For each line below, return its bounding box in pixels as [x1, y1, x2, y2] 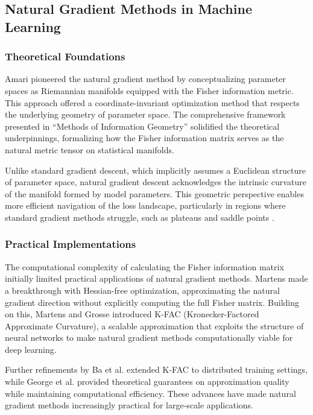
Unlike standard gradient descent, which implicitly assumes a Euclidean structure [5, 163, 306, 176]
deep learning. [5, 343, 57, 355]
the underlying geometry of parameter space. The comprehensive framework [5, 108, 286, 121]
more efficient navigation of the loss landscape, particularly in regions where [5, 199, 286, 212]
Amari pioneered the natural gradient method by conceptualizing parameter [5, 72, 286, 85]
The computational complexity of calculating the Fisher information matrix [5, 260, 284, 273]
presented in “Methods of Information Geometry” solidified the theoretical [5, 119, 280, 132]
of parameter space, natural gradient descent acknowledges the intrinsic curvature [5, 176, 306, 188]
